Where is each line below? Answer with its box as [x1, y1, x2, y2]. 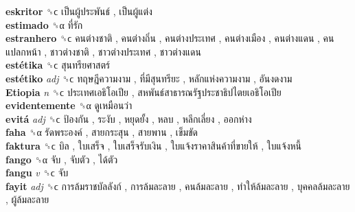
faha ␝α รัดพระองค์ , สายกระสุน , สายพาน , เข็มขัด [5, 125, 198, 139]
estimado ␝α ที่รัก [5, 17, 83, 32]
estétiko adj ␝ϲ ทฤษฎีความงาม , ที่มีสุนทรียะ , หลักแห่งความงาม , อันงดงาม [5, 71, 293, 85]
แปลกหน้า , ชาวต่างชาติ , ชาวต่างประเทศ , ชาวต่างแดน [5, 44, 201, 58]
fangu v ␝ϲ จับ [5, 165, 69, 180]
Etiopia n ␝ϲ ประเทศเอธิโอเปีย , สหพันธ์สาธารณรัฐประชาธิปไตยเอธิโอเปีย [5, 84, 282, 99]
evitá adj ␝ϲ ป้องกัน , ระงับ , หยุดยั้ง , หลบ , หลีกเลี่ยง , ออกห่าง [5, 111, 252, 126]
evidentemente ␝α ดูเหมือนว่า [5, 98, 133, 113]
